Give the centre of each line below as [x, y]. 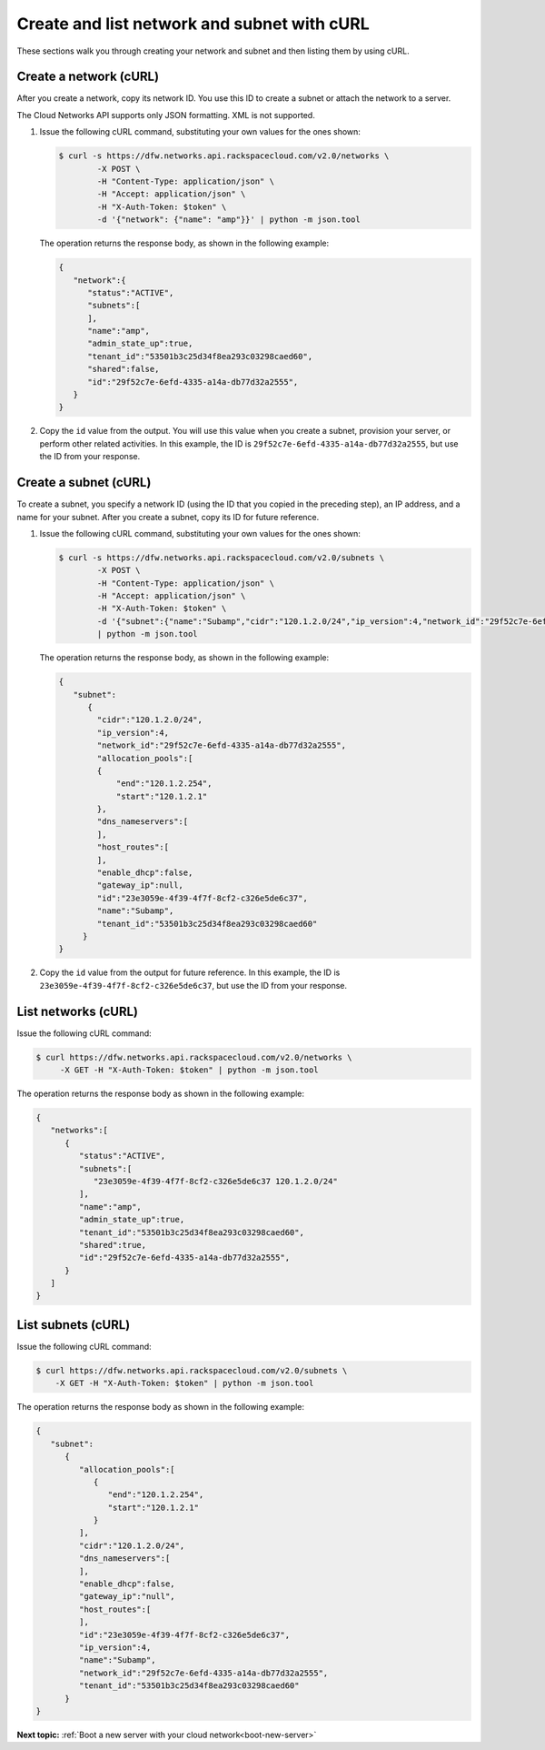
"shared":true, [113, 1245]
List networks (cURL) [78, 1011]
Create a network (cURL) [88, 77]
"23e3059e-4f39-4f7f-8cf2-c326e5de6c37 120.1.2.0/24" [215, 1181]
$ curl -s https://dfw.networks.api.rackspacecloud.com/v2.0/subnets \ [222, 558]
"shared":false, [124, 369]
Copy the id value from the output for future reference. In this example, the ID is [190, 972]
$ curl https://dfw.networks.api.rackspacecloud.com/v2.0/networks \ [194, 1057]
